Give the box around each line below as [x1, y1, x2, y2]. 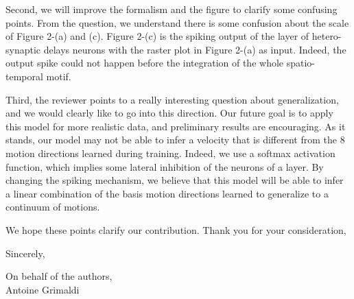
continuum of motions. [5, 200, 100, 214]
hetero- [311, 29, 342, 43]
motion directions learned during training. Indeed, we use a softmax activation [5, 145, 335, 160]
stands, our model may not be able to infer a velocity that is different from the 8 [5, 132, 345, 147]
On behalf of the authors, [5, 269, 113, 283]
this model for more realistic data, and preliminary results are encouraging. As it [5, 119, 346, 133]
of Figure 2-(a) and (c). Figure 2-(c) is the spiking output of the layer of [5, 29, 309, 43]
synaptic [5, 42, 41, 56]
